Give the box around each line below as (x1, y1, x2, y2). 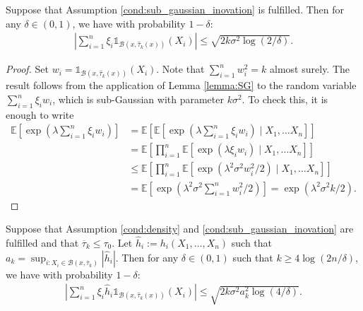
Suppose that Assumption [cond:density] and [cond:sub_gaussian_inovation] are (6, 221, 354, 236)
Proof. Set (6, 61, 49, 76)
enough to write (6, 107, 74, 122)
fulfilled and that (6, 235, 79, 250)
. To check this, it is (242, 92, 328, 106)
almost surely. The (270, 61, 350, 76)
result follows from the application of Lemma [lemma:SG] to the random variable (6, 78, 357, 93)
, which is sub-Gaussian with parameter (52, 92, 224, 106)
